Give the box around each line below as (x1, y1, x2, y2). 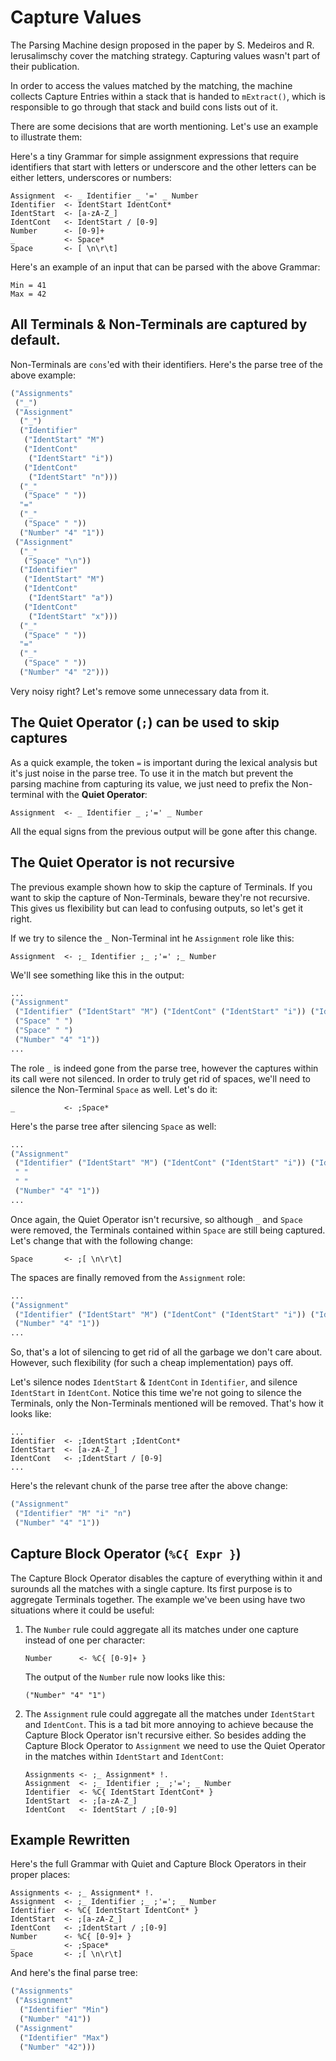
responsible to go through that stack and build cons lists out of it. (10, 101, 278, 113)
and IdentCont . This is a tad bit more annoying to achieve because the (24, 1718, 314, 1730)
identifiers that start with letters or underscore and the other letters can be (10, 161, 317, 173)
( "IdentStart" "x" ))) (28, 611, 118, 621)
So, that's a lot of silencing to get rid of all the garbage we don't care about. (10, 1346, 323, 1358)
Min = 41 (10, 280, 47, 290)
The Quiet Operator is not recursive (10, 854, 235, 871)
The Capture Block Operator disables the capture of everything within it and (10, 1572, 323, 1584)
